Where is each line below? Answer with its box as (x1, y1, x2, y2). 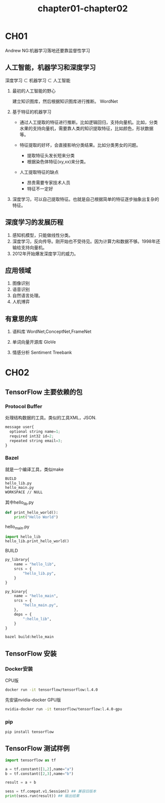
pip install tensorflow (5, 730, 54, 735)
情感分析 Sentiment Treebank (12, 350, 72, 355)
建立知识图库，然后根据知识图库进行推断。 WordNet (12, 98, 118, 104)
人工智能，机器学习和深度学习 (5, 64, 96, 72)
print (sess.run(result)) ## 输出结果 (5, 794, 80, 799)
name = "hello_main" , (14, 594, 58, 599)
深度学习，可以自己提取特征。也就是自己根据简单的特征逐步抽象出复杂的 (12, 196, 159, 202)
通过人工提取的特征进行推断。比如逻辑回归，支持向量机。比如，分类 (19, 119, 158, 125)
